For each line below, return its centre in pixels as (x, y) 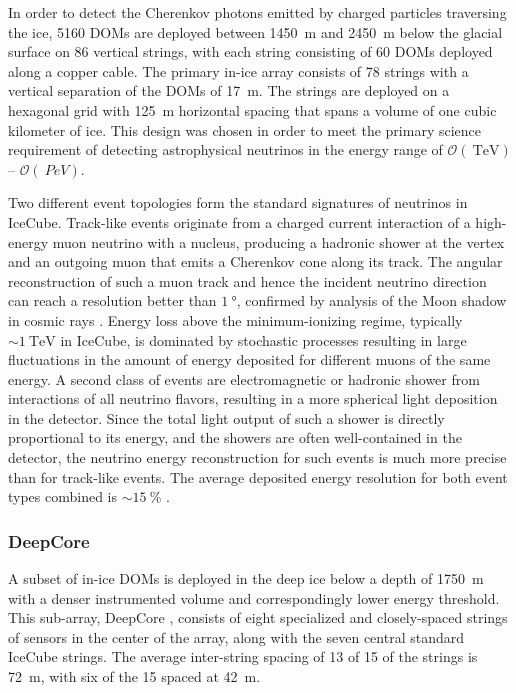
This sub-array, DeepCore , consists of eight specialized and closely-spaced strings (258, 617)
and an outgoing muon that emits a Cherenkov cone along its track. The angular (255, 261)
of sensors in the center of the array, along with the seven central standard (236, 636)
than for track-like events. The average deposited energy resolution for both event (258, 476)
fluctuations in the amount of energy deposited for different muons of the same (249, 359)
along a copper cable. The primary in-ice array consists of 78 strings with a (238, 70)
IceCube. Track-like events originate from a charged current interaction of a (239, 221)
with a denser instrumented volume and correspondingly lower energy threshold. (254, 597)
